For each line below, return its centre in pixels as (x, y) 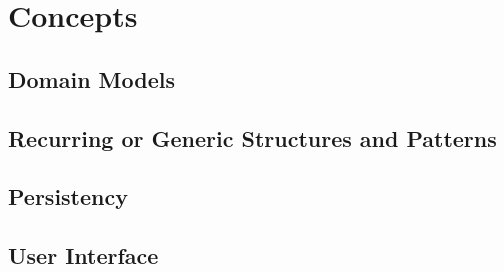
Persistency (68, 196)
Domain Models (92, 78)
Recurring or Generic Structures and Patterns (252, 137)
